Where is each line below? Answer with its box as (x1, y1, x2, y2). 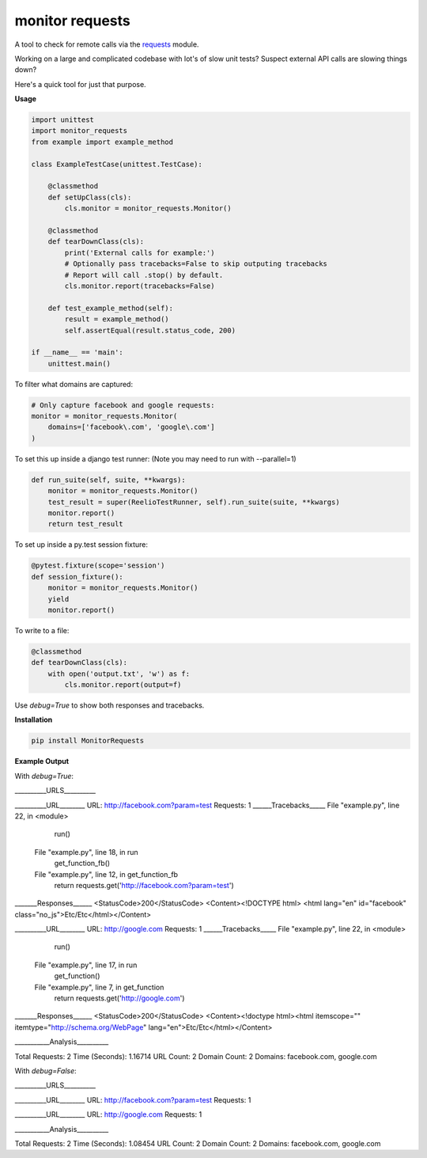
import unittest (31, 116, 95, 124)
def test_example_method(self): (47, 303, 174, 313)
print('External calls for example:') (64, 248, 215, 257)
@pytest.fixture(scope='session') (31, 561, 165, 570)
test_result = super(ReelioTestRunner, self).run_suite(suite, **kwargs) (47, 497, 340, 507)
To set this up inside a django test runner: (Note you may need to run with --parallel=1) (14, 454, 297, 463)
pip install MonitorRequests (31, 736, 145, 746)
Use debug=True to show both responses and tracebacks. (14, 700, 205, 710)
